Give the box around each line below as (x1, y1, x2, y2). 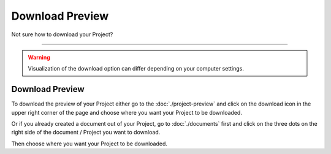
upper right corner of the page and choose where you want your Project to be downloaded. (11, 109, 242, 116)
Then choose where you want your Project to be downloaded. (11, 140, 168, 147)
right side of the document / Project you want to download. (11, 129, 161, 136)
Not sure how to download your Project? (11, 31, 113, 38)
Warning (28, 53, 50, 61)
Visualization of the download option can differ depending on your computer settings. (28, 65, 245, 72)
